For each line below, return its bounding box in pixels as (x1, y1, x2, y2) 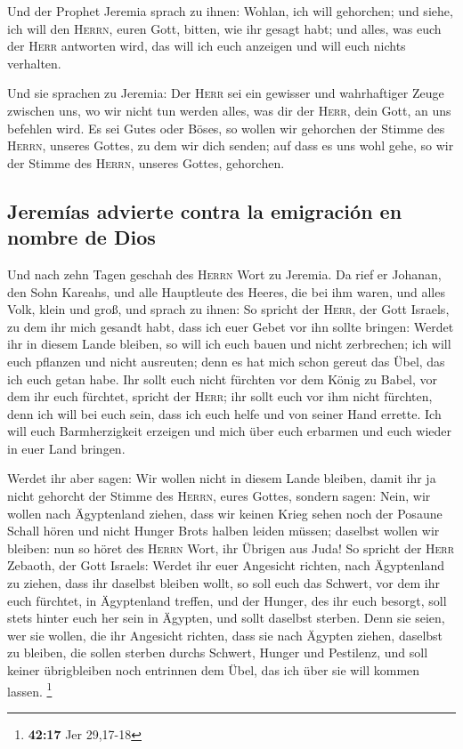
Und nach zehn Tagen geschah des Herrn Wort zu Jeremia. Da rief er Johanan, (7, 264, 442, 283)
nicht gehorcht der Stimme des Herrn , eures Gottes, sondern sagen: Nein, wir (7, 487, 431, 505)
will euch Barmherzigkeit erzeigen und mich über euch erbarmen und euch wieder (7, 422, 451, 440)
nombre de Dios (7, 223, 156, 251)
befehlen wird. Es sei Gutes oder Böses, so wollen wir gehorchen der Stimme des (7, 118, 445, 137)
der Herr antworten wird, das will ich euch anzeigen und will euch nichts (7, 36, 406, 55)
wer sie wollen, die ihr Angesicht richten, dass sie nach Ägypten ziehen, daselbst (7, 625, 443, 644)
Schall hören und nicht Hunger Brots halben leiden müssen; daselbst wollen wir (7, 521, 440, 540)
